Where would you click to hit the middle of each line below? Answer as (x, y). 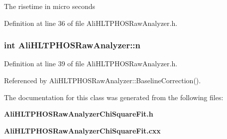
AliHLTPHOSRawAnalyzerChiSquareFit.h (79, 114)
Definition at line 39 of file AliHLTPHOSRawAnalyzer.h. (91, 64)
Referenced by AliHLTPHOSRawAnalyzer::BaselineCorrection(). (103, 80)
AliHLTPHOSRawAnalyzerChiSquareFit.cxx (82, 130)
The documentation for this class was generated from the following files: (114, 97)
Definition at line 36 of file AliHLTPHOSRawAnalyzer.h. (91, 23)
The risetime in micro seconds (50, 6)
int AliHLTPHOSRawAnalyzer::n (72, 45)
